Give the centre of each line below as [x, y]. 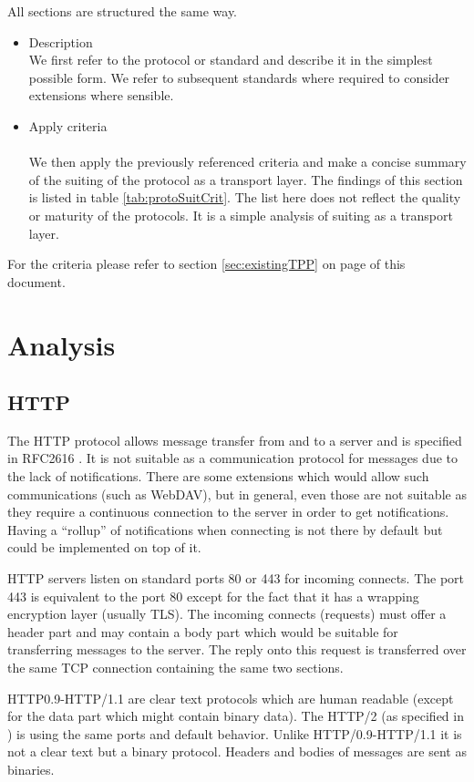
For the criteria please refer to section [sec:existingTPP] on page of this [206, 264]
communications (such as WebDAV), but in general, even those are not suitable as [237, 494]
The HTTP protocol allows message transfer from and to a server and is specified [235, 440]
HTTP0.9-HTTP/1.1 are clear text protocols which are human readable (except [231, 698]
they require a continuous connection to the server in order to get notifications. [228, 512]
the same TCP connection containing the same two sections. [175, 668]
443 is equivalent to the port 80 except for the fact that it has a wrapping [213, 596]
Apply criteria [68, 125]
